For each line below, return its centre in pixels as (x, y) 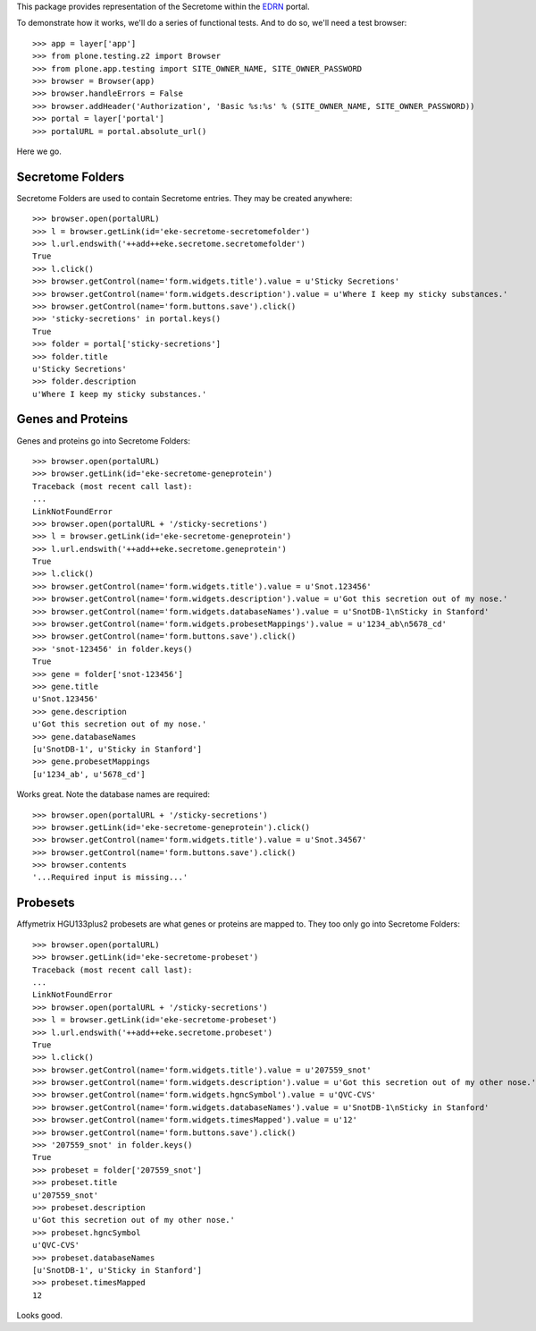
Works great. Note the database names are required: (113, 794)
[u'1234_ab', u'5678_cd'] (89, 774)
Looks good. (39, 1316)
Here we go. (39, 151)
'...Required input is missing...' (110, 877)
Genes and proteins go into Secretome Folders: (104, 441)
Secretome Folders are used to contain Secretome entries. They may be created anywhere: (184, 198)
